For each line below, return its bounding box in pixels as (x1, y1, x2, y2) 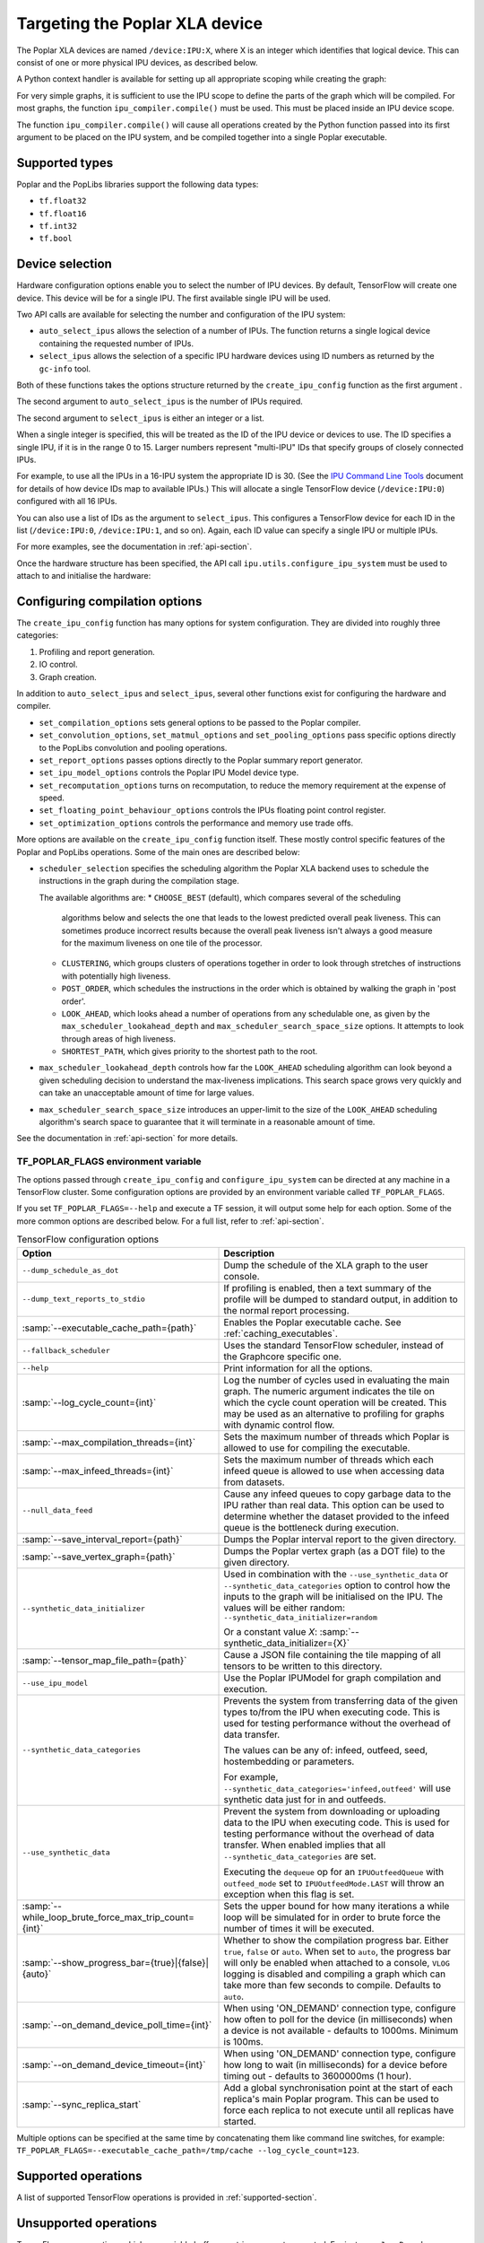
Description (223, 1247, 275, 1260)
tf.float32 (39, 196, 87, 206)
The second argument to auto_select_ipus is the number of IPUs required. (16, 396, 304, 407)
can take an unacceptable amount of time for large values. (39, 1087, 255, 1098)
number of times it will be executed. (223, 1922, 375, 1934)
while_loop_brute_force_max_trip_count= (22, 1911, 194, 1924)
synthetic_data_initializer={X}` (223, 1636, 350, 1649)
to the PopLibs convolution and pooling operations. (39, 742, 228, 753)
